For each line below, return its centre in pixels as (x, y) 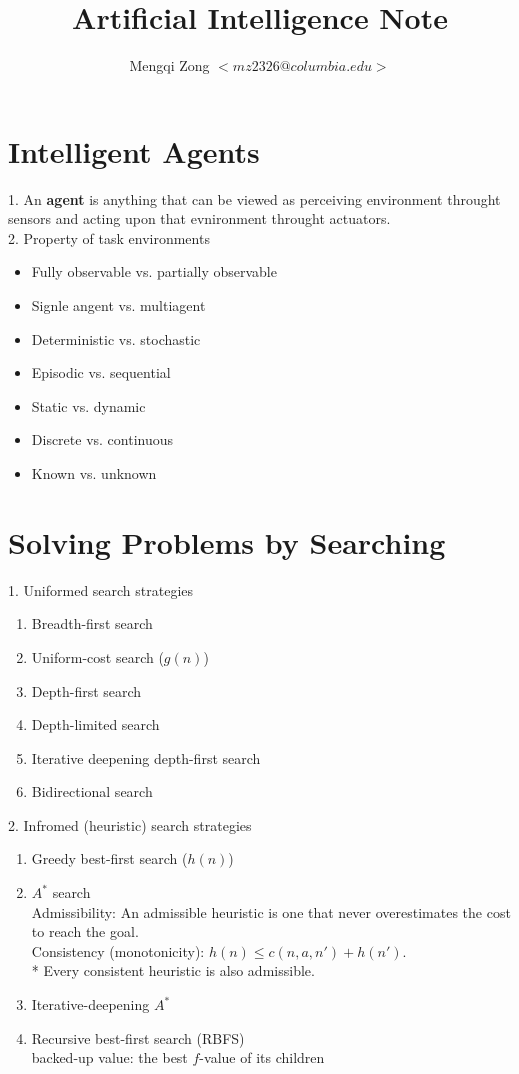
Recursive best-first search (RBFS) (138, 1037)
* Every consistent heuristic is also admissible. (173, 970)
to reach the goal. (85, 931)
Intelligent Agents (134, 150)
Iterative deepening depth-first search (146, 757)
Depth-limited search (95, 724)
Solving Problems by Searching (227, 541)
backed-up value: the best (109, 1057)
